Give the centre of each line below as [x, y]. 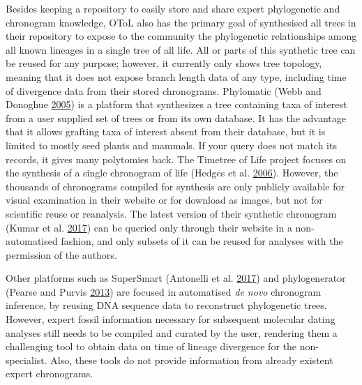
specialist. [27, 360]
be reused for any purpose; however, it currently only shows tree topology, [164, 63]
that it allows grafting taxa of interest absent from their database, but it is [166, 131]
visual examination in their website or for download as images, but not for [164, 200]
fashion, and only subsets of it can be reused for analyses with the [202, 241]
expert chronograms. [50, 373]
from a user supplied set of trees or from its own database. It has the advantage [176, 118]
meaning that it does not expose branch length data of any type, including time [176, 76]
